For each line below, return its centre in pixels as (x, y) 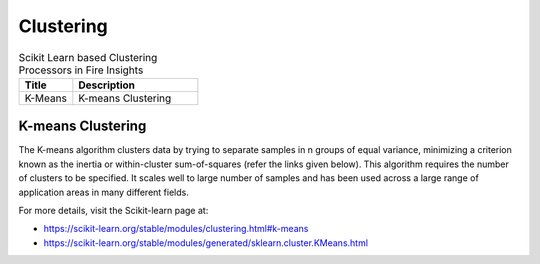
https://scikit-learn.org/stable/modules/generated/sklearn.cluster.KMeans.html (206, 242)
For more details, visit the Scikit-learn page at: (113, 210)
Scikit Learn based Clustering (88, 57)
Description (106, 85)
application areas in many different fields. (103, 192)
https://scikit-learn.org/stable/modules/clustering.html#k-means (176, 229)
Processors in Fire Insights (81, 70)
